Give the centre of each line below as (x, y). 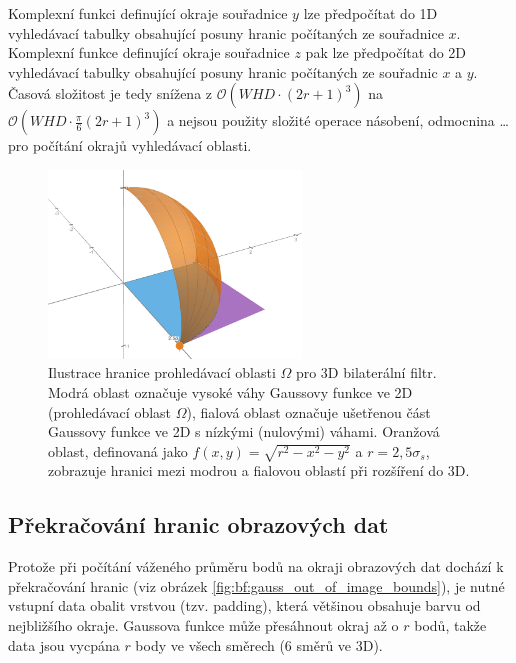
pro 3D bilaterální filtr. (366, 372)
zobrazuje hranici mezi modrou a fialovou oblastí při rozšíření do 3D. (259, 470)
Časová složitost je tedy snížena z (110, 93)
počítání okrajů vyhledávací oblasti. (142, 145)
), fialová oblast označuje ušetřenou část (308, 411)
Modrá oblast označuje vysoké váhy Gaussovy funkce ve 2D (230, 391)
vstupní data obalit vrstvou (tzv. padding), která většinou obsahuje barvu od (244, 605)
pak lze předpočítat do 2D (386, 52)
